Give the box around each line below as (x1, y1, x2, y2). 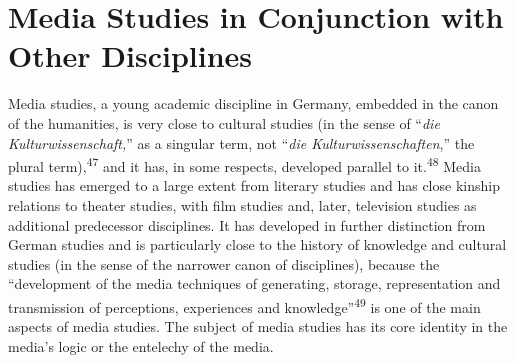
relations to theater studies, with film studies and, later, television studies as (8, 194, 477, 215)
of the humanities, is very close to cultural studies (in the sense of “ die (8, 112, 440, 133)
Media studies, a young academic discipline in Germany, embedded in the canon (8, 93, 499, 114)
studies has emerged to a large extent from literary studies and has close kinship (8, 175, 500, 196)
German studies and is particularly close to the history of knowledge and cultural (8, 234, 507, 255)
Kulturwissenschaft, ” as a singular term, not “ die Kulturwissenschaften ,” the (8, 132, 475, 153)
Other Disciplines (8, 35, 253, 76)
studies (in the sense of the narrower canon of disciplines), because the (8, 253, 440, 274)
